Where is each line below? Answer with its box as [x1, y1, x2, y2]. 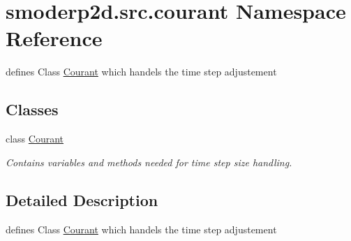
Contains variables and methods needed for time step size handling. [6, 154, 292, 169]
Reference [6, 24, 103, 52]
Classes [6, 98, 59, 120]
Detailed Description [6, 189, 158, 210]
